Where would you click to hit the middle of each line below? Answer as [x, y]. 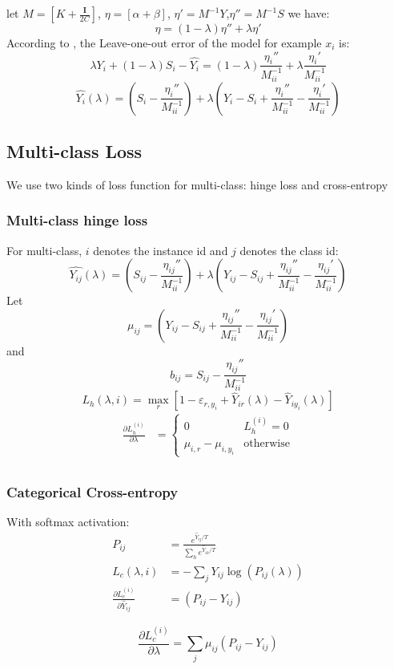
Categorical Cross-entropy [92, 491]
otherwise [267, 443]
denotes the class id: [289, 250]
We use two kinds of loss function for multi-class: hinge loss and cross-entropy [197, 184]
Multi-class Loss [74, 150]
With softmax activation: [68, 522]
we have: [309, 13]
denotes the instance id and [161, 250]
